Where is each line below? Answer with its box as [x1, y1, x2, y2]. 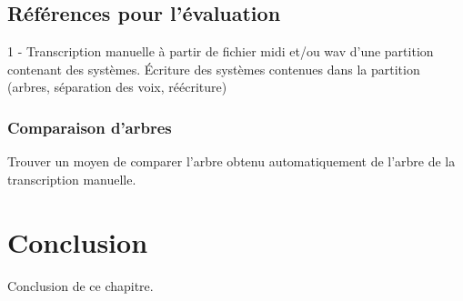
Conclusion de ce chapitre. [7, 276, 154, 295]
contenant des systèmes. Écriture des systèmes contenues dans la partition [7, 59, 420, 78]
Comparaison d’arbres [7, 115, 172, 138]
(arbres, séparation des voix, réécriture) [7, 77, 227, 96]
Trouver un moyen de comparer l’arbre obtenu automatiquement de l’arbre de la [7, 152, 456, 171]
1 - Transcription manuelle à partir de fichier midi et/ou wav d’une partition [7, 42, 434, 61]
